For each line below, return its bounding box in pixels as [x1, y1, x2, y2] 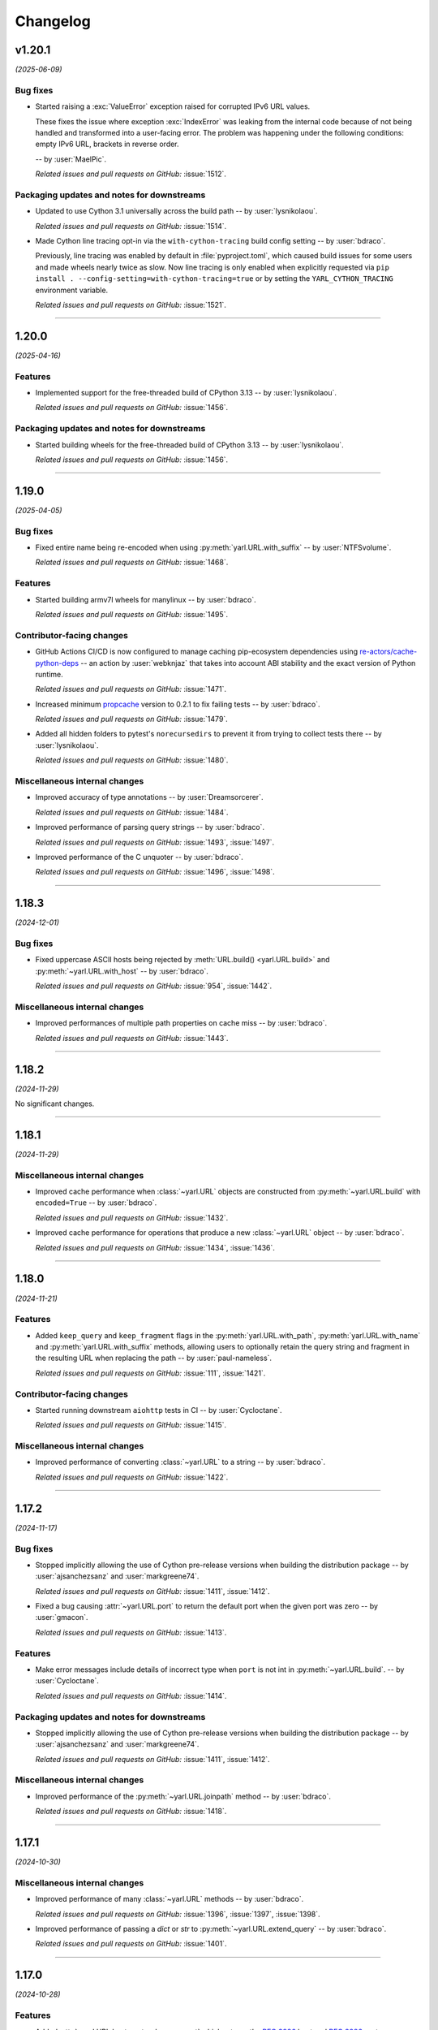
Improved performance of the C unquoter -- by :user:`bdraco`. [35, 852, 243, 862]
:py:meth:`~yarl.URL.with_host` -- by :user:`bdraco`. [35, 966, 208, 976]
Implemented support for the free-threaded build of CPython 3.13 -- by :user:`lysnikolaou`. [35, 388, 337, 398]
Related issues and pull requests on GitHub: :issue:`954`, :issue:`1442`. [35, 981, 272, 991]
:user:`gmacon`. [35, 1613, 88, 1622]
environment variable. [35, 285, 109, 295]
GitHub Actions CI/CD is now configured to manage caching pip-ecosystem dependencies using [35, 646, 359, 657]
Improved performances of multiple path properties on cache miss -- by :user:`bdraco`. [35, 1018, 328, 1028]
